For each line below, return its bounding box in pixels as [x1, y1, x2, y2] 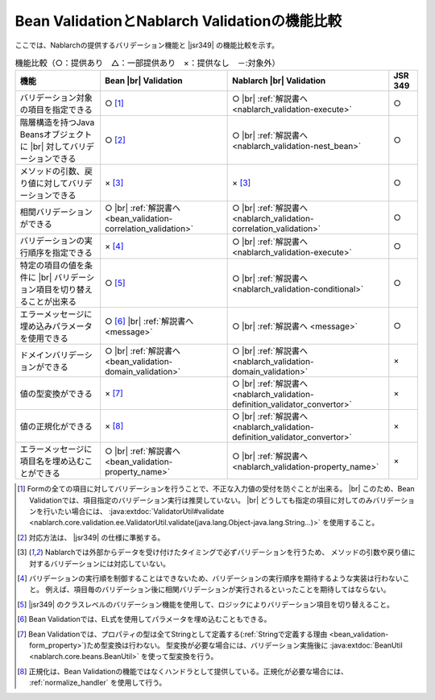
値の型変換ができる [19, 388, 93, 400]
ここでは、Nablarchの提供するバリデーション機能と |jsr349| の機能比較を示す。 [14, 40, 280, 50]
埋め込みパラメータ [19, 321, 93, 332]
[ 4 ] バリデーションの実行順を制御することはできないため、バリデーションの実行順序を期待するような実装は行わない [17, 574, 403, 583]
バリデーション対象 [19, 93, 93, 104]
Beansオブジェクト [19, 129, 93, 140]
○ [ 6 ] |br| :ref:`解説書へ [105, 316, 194, 327]
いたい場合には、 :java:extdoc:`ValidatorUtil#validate [50, 507, 225, 516]
